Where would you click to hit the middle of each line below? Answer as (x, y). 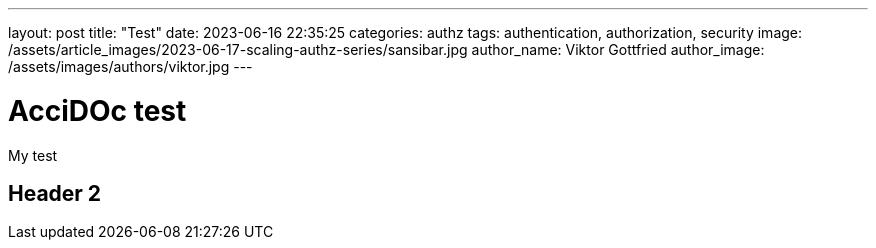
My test (33, 155)
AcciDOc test (97, 110)
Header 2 (55, 193)
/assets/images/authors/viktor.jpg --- (130, 66)
